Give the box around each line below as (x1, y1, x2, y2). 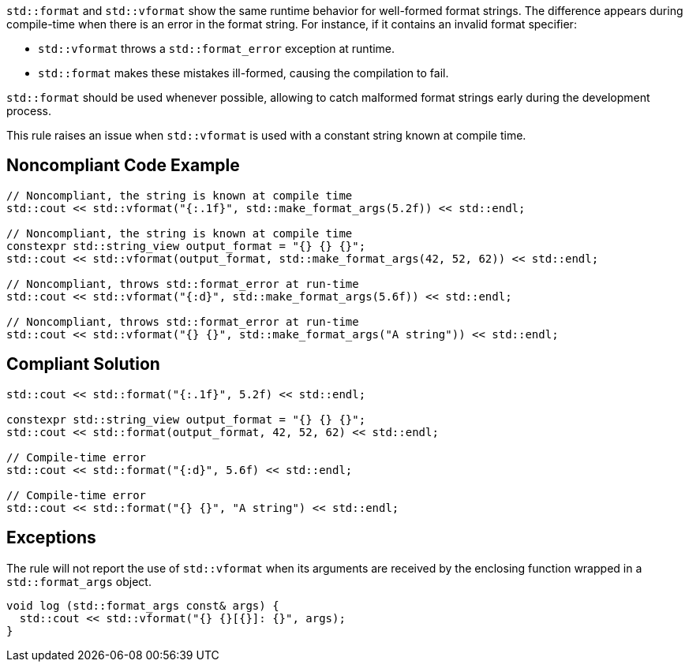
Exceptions (6, 528, 96, 548)
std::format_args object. (6, 574, 152, 588)
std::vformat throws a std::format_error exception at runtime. (38, 42, 395, 55)
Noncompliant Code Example (6, 155, 240, 176)
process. (6, 104, 51, 118)
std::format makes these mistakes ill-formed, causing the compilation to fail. (38, 66, 449, 80)
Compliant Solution (6, 354, 160, 375)
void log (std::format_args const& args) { (6, 599, 279, 612)
